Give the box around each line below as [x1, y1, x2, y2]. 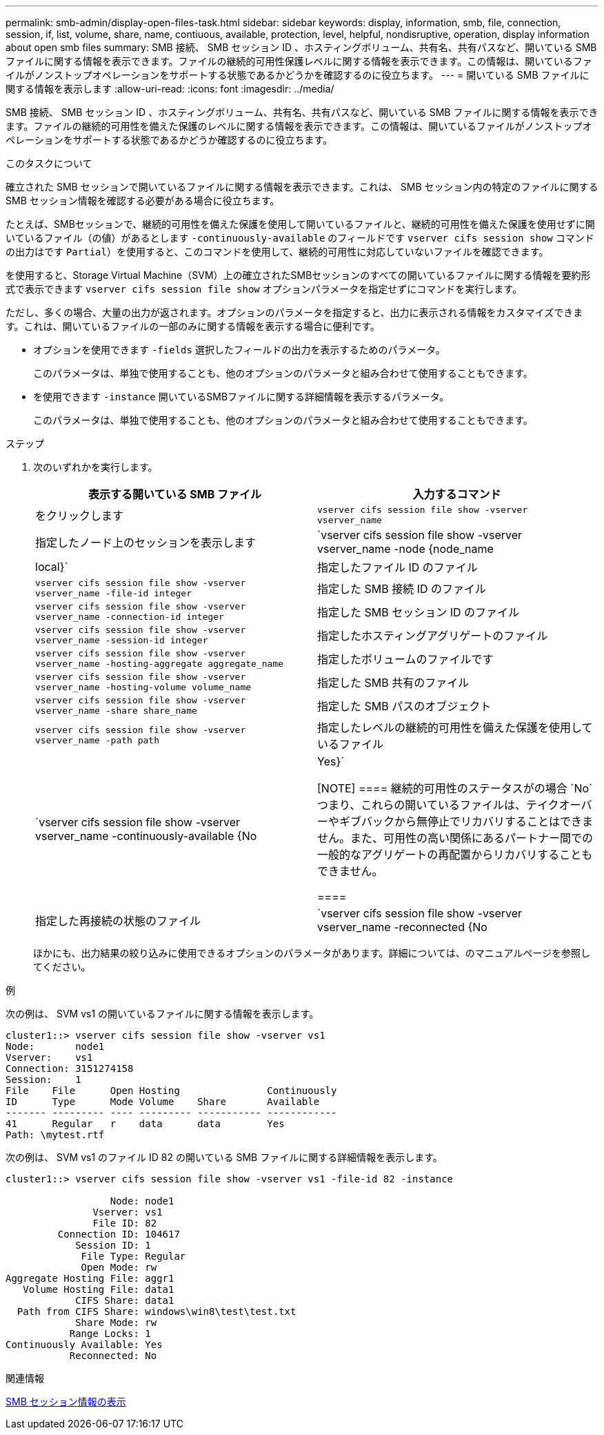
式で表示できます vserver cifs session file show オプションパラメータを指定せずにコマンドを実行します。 [6, 283, 522, 295]
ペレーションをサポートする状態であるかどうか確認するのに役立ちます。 [6, 134, 333, 146]
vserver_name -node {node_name [317, 542, 494, 556]
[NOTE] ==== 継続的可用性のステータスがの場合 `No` [317, 781, 593, 795]
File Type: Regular [81, 1251, 186, 1262]
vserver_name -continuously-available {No [35, 829, 257, 843]
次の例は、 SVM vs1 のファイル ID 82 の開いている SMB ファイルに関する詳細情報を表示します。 [6, 1151, 443, 1163]
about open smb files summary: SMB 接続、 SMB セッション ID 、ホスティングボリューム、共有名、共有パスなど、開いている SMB [6, 41, 597, 53]
